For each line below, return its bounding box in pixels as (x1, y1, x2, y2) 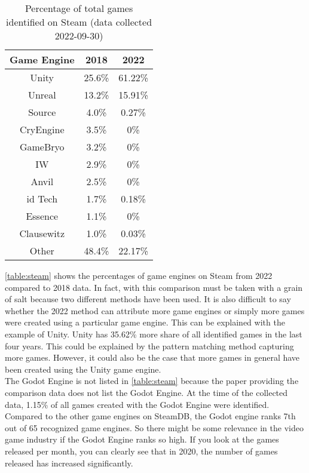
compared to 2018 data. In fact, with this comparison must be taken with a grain (5, 281, 303, 293)
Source (28, 105, 56, 119)
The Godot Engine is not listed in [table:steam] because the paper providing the (5, 374, 299, 387)
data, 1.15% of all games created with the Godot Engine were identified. (5, 398, 270, 410)
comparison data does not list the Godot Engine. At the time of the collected (5, 386, 288, 398)
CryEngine (20, 122, 65, 136)
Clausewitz (19, 226, 65, 240)
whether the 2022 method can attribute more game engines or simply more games (5, 304, 305, 317)
